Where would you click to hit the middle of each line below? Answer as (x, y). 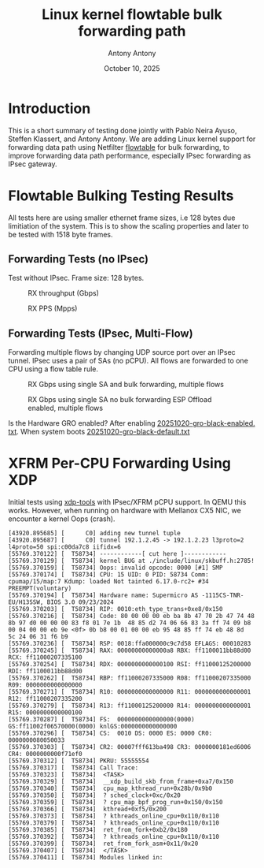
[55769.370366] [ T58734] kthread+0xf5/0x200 (88, 810)
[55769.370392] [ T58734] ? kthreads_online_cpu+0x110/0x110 (114, 837)
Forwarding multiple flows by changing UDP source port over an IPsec (122, 352)
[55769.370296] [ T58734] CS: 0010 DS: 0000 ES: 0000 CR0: (110, 734)
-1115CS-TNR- (223, 596)
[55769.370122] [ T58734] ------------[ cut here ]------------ (117, 554)
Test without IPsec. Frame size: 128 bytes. (76, 278)
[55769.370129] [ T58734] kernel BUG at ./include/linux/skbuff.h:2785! (132, 561)
